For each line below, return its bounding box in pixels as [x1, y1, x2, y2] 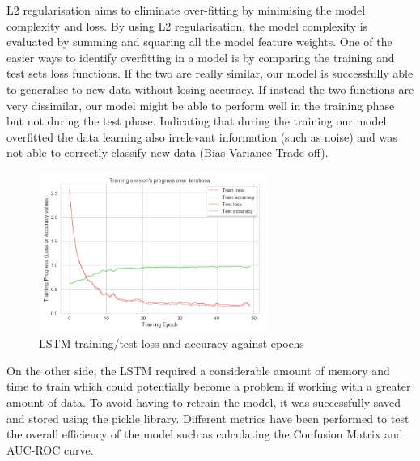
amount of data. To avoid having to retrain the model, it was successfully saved [6, 394, 401, 410]
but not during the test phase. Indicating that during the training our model [6, 112, 387, 129]
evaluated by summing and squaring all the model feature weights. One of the [6, 33, 392, 50]
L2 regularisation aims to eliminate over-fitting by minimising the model [6, 2, 366, 18]
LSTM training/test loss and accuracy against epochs [39, 335, 304, 352]
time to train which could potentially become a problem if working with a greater [6, 378, 411, 395]
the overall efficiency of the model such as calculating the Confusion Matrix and [6, 425, 403, 442]
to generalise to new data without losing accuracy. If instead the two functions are [6, 80, 414, 97]
